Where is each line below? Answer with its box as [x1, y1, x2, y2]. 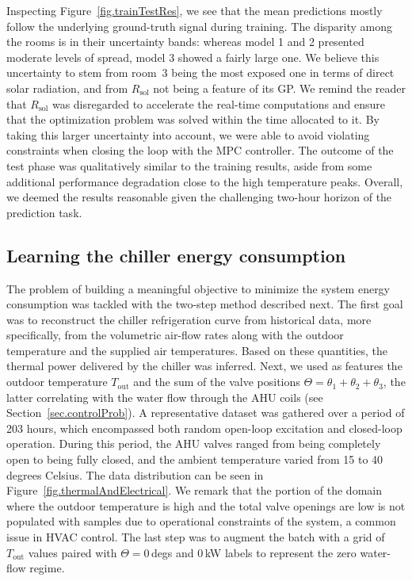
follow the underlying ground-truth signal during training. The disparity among [6, 17, 393, 34]
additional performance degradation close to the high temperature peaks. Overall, [6, 173, 403, 189]
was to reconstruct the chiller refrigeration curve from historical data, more [6, 311, 372, 327]
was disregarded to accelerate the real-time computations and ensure [51, 95, 385, 112]
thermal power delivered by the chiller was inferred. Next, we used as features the [6, 357, 402, 374]
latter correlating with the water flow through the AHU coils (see [6, 388, 323, 405]
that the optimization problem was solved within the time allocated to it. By [6, 111, 380, 128]
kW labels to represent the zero [204, 544, 357, 560]
